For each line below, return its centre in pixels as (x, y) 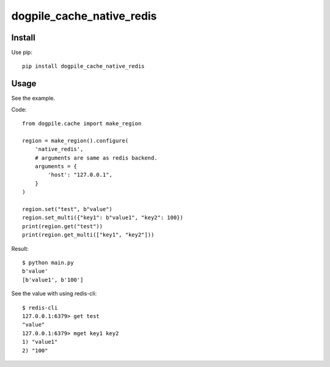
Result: (20, 248)
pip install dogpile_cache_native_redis (83, 66)
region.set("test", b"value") (68, 209)
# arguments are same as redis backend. (96, 158)
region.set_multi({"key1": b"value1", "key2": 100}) (103, 218)
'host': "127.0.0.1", (80, 175)
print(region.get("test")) (63, 226)
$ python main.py (48, 263)
